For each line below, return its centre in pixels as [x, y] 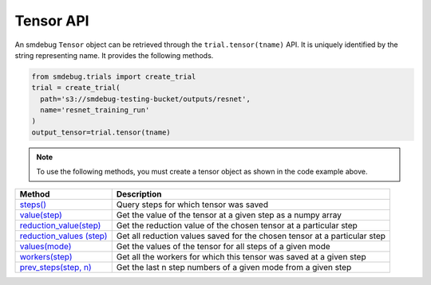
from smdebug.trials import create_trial [114, 76]
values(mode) [45, 246]
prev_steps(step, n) [55, 267]
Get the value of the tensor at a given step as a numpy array [229, 215]
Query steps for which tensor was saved [192, 205]
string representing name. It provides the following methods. [114, 55]
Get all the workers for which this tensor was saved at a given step [241, 256]
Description [139, 193]
